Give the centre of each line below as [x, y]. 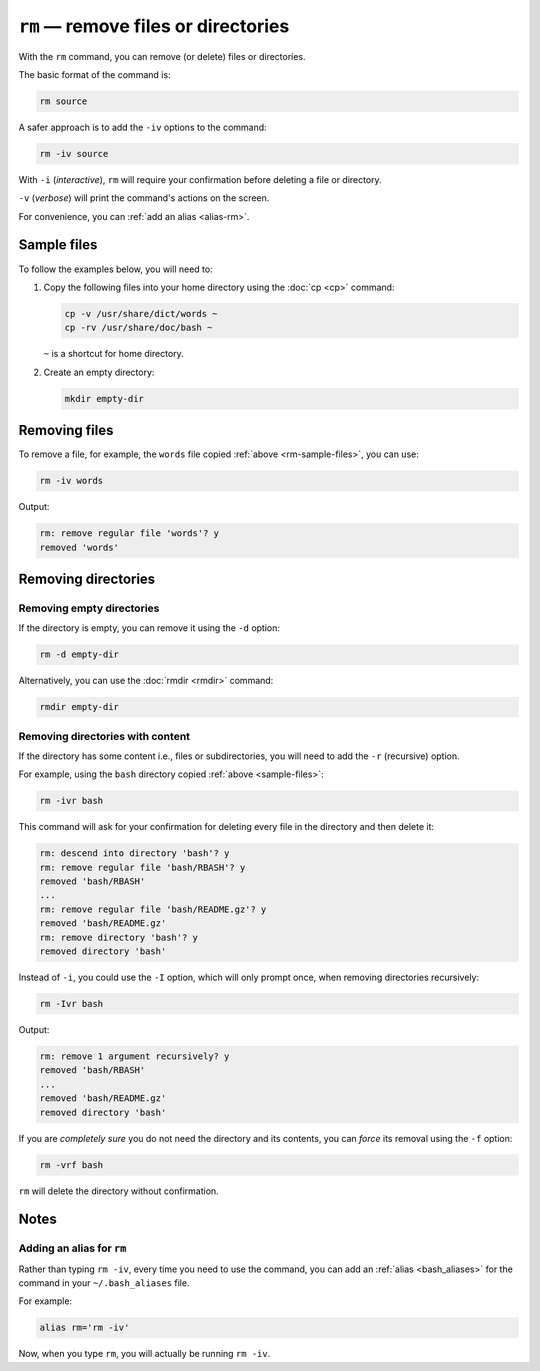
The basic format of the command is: [94, 74]
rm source [63, 101]
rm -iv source [74, 153]
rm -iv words [71, 481]
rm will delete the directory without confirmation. [118, 1191]
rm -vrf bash [71, 1164]
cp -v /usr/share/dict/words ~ [141, 313]
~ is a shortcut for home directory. [113, 354]
